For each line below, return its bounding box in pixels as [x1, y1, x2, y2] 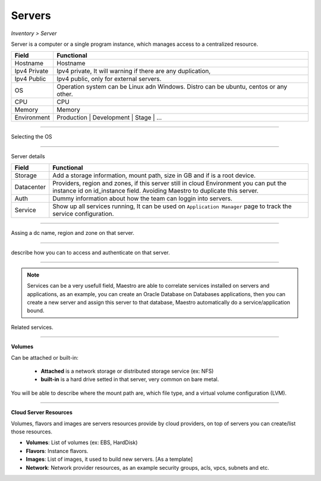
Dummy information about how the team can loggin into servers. [52, 194, 233, 203]
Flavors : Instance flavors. [26, 447, 89, 454]
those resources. [11, 428, 53, 435]
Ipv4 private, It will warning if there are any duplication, [56, 67, 211, 76]
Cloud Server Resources [11, 409, 73, 416]
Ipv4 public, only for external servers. [56, 75, 162, 83]
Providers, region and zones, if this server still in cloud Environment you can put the [52, 179, 287, 187]
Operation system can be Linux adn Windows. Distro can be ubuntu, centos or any [56, 83, 288, 91]
